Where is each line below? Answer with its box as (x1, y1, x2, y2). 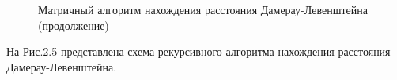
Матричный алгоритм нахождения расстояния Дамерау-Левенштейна (38, 2, 368, 17)
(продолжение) (38, 16, 109, 33)
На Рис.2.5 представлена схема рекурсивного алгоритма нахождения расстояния (6, 43, 391, 60)
